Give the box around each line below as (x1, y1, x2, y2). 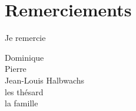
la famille (5, 97, 38, 109)
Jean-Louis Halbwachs (5, 74, 85, 86)
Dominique (5, 51, 44, 63)
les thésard (5, 85, 44, 98)
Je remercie (5, 32, 46, 44)
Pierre (5, 63, 26, 75)
